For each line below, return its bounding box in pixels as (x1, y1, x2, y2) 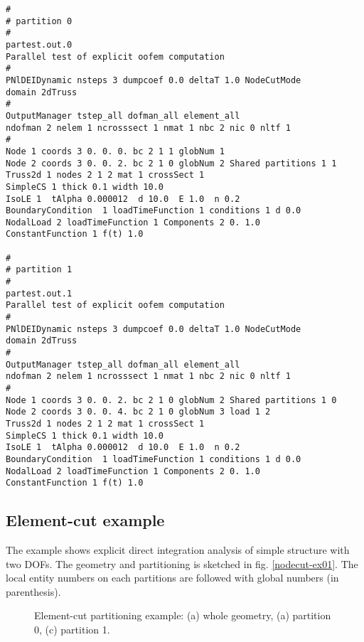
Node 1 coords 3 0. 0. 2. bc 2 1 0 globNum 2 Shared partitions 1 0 (6, 395, 337, 405)
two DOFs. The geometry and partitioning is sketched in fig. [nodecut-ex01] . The (6, 556, 358, 571)
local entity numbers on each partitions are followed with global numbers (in (6, 570, 339, 585)
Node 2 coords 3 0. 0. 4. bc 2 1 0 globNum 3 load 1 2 (6, 407, 271, 417)
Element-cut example (6, 509, 165, 531)
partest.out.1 (6, 288, 73, 299)
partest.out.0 (6, 39, 73, 50)
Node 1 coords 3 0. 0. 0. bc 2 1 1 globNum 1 (6, 146, 225, 156)
